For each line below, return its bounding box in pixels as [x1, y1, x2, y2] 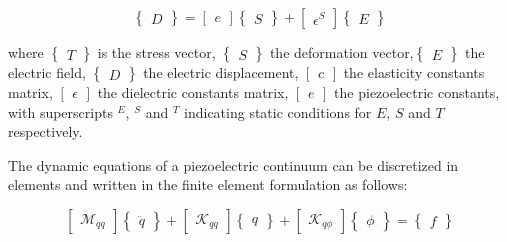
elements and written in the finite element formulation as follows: [8, 174, 408, 195]
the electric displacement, [143, 62, 299, 82]
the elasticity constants [343, 62, 485, 82]
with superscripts [8, 101, 113, 122]
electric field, [8, 62, 86, 82]
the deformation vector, [269, 42, 414, 62]
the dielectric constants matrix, [97, 82, 289, 102]
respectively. [8, 121, 83, 142]
